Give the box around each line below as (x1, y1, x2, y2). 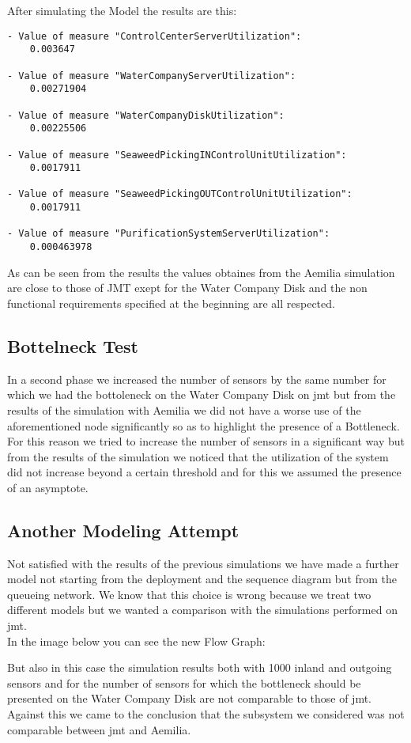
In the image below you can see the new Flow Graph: (7, 632, 266, 649)
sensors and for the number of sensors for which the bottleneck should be (7, 674, 361, 691)
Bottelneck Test (7, 333, 138, 358)
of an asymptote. (7, 479, 89, 495)
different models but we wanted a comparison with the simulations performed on (7, 601, 398, 618)
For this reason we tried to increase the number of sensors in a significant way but (7, 433, 405, 449)
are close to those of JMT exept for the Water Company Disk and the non (7, 279, 368, 296)
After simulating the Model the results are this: (7, 2, 237, 18)
